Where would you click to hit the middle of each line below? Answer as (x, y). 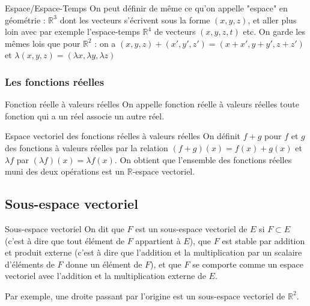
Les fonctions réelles (55, 81)
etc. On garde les (274, 31)
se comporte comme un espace (248, 264)
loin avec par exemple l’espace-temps (72, 31)
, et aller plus (272, 19)
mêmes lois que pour (43, 43)
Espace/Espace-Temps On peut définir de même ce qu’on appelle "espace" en (146, 8)
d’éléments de (30, 264)
